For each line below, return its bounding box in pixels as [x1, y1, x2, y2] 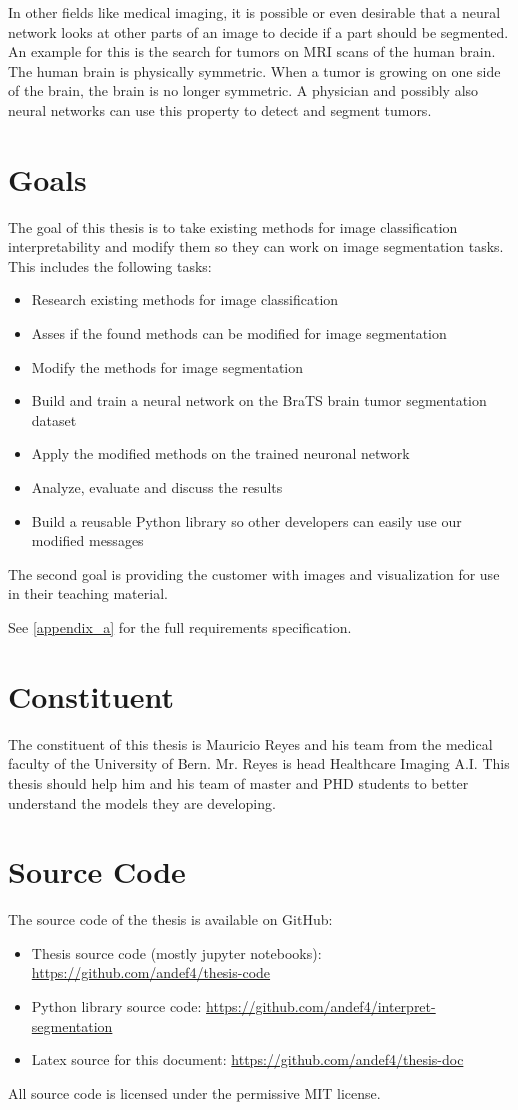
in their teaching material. [8, 583, 168, 604]
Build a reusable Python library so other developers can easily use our [31, 510, 462, 531]
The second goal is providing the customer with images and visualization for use [8, 563, 500, 584]
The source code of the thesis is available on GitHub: [8, 909, 333, 930]
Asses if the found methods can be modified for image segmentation [31, 323, 447, 344]
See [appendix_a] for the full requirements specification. [8, 617, 352, 637]
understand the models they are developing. [8, 792, 276, 813]
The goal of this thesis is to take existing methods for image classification [8, 216, 458, 237]
